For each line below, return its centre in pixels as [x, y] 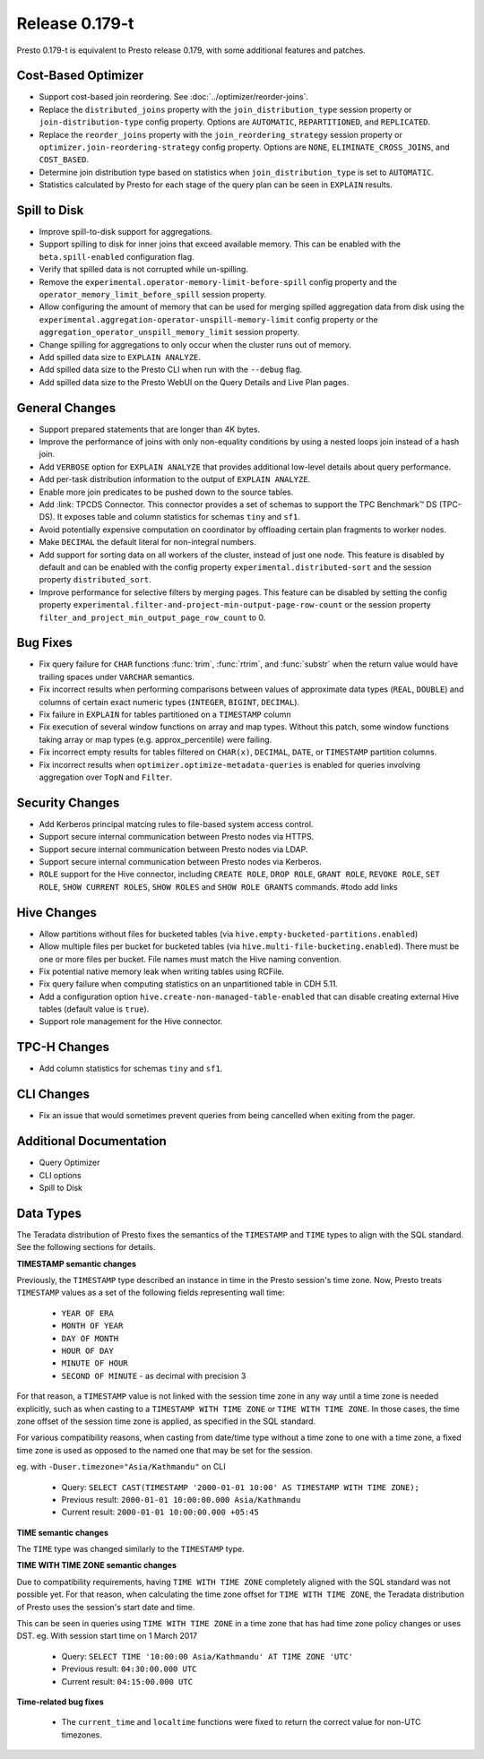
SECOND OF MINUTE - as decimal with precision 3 [154, 1375]
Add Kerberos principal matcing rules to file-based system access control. [176, 823]
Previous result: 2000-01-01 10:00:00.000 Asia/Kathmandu [181, 1499]
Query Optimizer [69, 1163]
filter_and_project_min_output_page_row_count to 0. [152, 617]
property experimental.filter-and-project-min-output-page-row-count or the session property [235, 605]
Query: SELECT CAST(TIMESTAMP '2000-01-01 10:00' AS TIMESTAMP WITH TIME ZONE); [241, 1487]
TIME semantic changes [63, 1532]
